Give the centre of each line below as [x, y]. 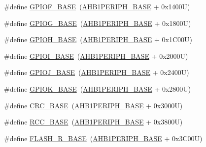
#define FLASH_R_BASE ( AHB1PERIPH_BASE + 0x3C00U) [103, 138]
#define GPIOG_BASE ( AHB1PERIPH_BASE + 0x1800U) [98, 23]
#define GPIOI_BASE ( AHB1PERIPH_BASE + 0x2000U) [96, 56]
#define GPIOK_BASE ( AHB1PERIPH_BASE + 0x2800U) [98, 88]
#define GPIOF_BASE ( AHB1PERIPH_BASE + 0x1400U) [97, 6]
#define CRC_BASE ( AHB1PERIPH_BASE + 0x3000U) [93, 105]
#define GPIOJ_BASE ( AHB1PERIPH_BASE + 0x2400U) [97, 72]
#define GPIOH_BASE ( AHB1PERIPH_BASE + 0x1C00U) [98, 39]
